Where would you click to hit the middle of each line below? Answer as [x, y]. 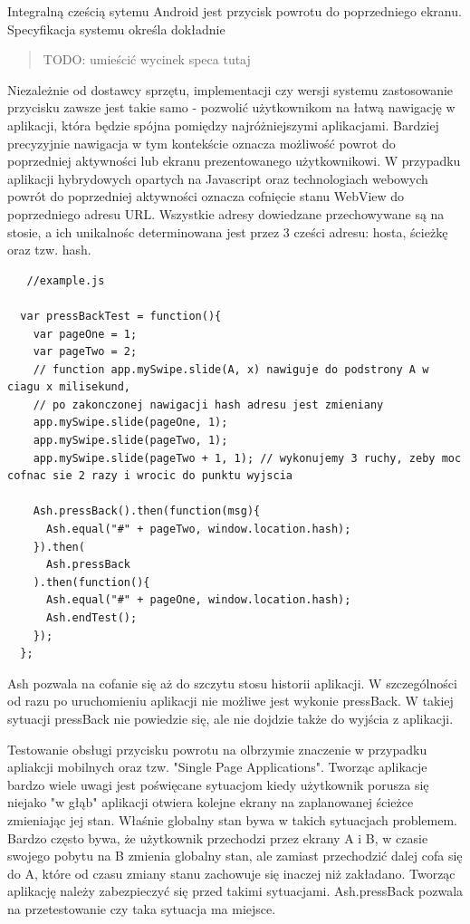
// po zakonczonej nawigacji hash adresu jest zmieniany [208, 404]
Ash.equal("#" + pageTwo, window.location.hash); [198, 529]
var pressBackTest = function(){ [121, 316]
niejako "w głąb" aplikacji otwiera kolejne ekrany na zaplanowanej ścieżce [211, 802]
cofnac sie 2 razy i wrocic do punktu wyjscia [150, 476]
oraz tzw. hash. [49, 250]
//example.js [66, 280]
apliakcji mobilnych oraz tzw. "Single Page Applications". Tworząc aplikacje [217, 767]
